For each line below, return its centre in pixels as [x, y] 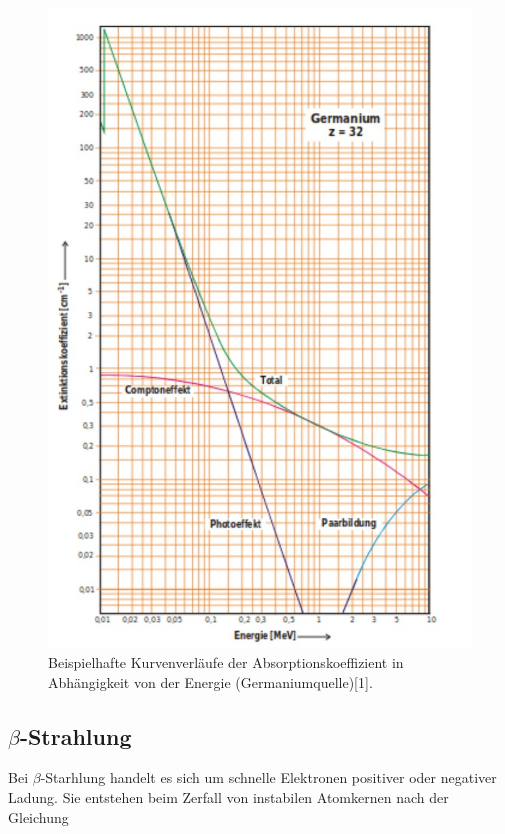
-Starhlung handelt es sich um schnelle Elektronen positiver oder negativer [268, 777]
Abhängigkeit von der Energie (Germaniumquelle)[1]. [210, 681]
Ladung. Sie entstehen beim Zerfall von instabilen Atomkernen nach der [228, 796]
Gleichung [38, 816]
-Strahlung [75, 735]
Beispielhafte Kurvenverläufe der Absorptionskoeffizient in [226, 661]
